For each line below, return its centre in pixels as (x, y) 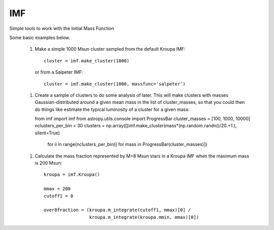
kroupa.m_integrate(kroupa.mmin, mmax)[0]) (144, 217)
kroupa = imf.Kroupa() (72, 175)
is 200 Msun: (48, 163)
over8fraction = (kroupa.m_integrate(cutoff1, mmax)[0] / (117, 210)
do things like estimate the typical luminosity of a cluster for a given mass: (112, 109)
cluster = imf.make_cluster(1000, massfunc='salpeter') (115, 84)
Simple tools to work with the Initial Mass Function (62, 28)
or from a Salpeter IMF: (59, 72)
